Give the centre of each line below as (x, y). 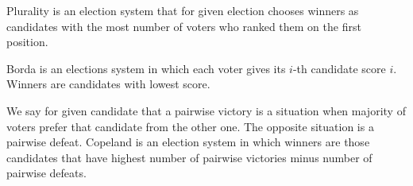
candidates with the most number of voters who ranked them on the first (184, 26)
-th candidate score (339, 68)
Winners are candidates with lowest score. (108, 84)
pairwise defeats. (46, 173)
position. (27, 42)
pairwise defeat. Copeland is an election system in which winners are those (188, 142)
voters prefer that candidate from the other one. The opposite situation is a (190, 126)
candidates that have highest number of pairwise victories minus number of (189, 157)
